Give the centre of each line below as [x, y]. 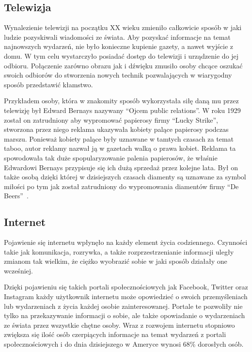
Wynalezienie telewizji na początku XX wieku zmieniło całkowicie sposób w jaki [123, 27]
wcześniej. [18, 270]
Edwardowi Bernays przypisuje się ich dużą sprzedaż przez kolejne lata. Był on [121, 167]
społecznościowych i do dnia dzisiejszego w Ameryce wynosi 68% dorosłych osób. [124, 344]
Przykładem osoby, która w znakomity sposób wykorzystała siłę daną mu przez [121, 101]
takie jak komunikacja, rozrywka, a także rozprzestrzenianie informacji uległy [119, 251]
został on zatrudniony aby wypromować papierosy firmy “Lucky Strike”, [111, 120]
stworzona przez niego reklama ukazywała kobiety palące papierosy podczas [116, 129]
